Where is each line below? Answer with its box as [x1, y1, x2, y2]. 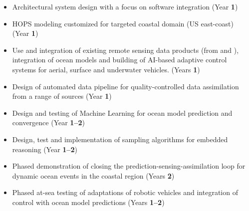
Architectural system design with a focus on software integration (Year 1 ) [12, 1, 238, 11]
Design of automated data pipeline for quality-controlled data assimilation [12, 81, 239, 91]
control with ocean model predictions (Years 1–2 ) [12, 197, 165, 207]
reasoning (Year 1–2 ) [12, 144, 77, 154]
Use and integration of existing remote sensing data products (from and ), [12, 44, 239, 55]
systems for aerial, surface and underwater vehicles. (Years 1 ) [12, 64, 200, 74]
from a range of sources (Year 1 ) [12, 91, 112, 101]
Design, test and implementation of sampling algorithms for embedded [12, 134, 228, 144]
